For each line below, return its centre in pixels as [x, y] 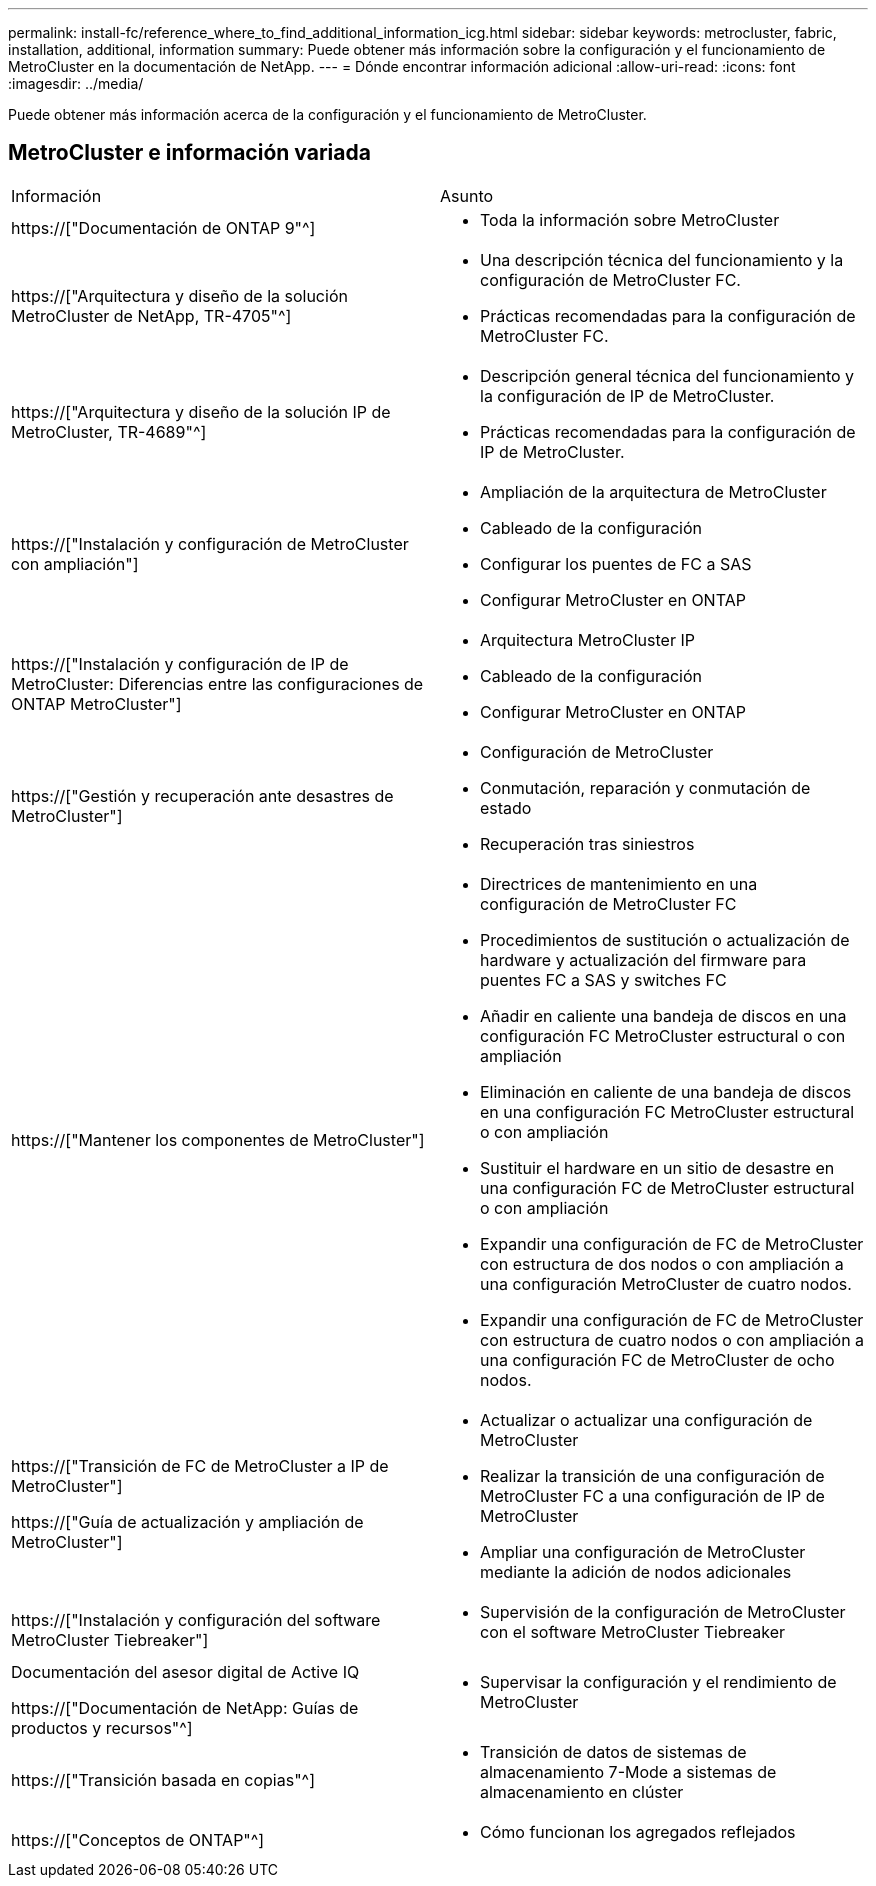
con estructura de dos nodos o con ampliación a [662, 1263]
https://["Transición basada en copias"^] [163, 1779]
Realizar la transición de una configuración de [652, 1475]
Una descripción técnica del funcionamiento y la [662, 259]
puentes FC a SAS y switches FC [603, 979]
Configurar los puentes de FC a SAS [616, 563]
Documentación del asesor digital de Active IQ [185, 1671]
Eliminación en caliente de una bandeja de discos [666, 1091]
